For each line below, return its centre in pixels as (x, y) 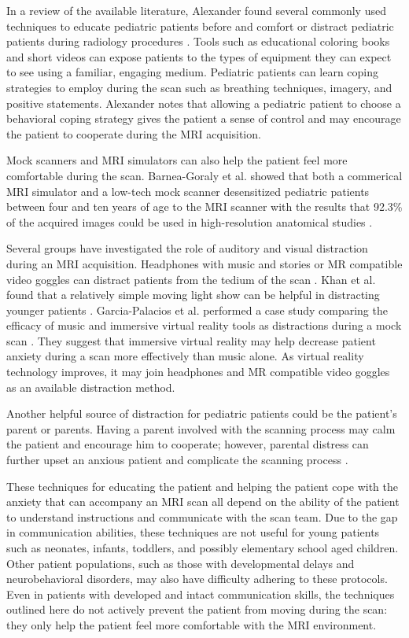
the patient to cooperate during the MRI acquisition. (134, 133)
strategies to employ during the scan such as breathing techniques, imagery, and (199, 87)
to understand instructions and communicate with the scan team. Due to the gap (202, 516)
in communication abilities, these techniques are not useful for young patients (193, 532)
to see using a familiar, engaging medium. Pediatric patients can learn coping (193, 72)
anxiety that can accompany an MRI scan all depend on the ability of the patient (203, 502)
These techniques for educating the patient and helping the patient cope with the (202, 486)
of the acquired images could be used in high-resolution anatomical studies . (190, 221)
